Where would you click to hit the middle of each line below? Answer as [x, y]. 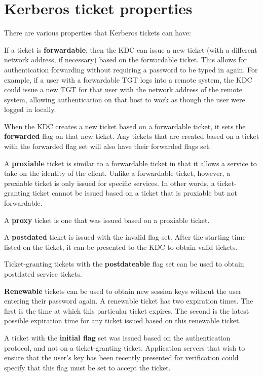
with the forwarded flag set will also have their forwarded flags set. [108, 146]
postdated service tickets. [43, 274]
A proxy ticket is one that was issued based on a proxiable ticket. [107, 220]
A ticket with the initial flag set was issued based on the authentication [117, 337]
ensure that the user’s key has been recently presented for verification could [121, 358]
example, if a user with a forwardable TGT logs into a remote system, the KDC [128, 79]
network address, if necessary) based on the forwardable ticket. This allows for [126, 60]
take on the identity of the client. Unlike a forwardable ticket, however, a [117, 173]
